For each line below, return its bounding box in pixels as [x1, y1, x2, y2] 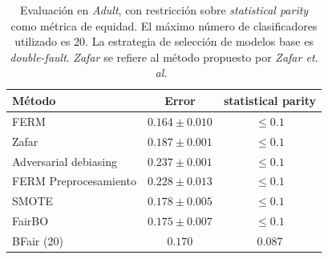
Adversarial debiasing [12, 152, 117, 169]
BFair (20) [12, 232, 63, 249]
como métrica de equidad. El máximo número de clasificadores [10, 17, 318, 34]
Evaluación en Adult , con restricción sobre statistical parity [19, 2, 309, 18]
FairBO [12, 212, 49, 229]
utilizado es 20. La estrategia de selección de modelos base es [14, 33, 314, 50]
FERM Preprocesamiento [12, 172, 136, 189]
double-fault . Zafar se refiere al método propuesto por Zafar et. [10, 48, 318, 65]
